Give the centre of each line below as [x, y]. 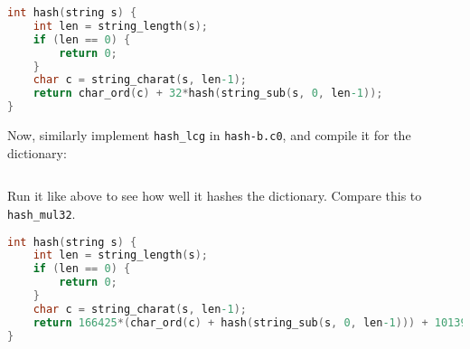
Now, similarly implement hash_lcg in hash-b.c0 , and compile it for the [209, 135]
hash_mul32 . [42, 213]
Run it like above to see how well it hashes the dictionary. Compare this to [215, 196]
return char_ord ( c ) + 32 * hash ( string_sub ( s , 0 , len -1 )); [208, 94]
